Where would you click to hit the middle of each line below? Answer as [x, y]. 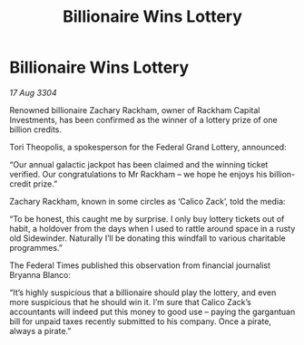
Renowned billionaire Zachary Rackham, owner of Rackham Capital [135, 110]
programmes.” [36, 247]
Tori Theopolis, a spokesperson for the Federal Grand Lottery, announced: [148, 147]
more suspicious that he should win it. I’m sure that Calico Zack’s [130, 302]
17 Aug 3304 [33, 92]
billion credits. [35, 129]
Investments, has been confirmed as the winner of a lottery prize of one [144, 120]
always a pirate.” [40, 331]
